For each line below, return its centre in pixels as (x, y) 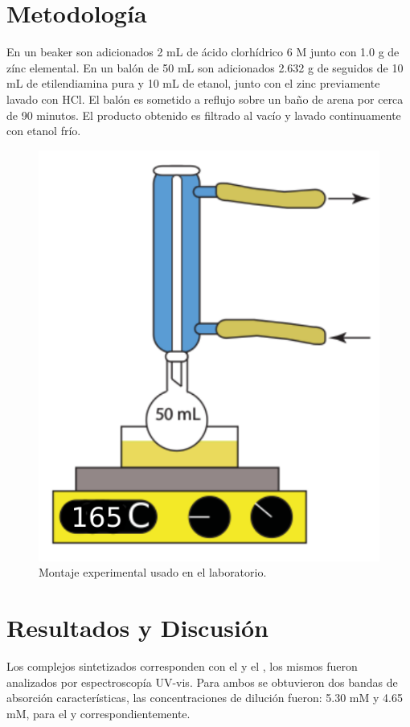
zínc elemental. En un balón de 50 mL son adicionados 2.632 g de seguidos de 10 (205, 67)
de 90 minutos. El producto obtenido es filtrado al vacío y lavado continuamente (204, 115)
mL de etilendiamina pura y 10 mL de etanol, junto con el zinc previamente (193, 83)
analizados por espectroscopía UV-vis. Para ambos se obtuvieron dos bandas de (202, 682)
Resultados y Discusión (137, 627)
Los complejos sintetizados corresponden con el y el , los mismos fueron (182, 665)
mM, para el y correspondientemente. (98, 713)
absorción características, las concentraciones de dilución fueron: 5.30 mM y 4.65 (205, 698)
